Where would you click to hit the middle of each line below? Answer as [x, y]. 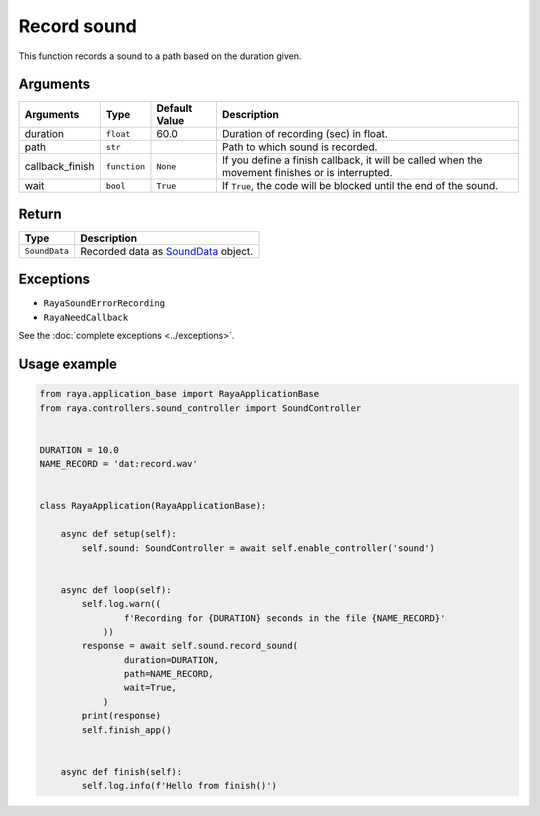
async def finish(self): [121, 771]
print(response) [121, 716]
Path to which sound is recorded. [299, 147]
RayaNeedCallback [86, 317]
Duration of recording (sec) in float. [305, 134]
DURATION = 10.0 [79, 449]
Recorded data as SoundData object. [167, 251]
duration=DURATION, [171, 659]
